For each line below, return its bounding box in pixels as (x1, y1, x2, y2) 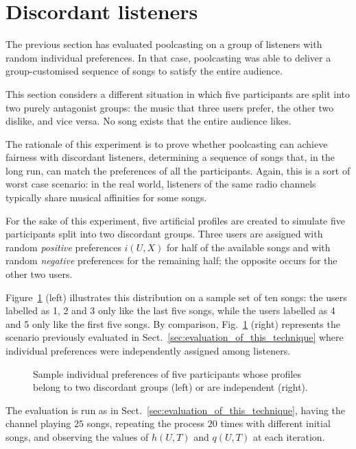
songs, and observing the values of (5, 429, 149, 444)
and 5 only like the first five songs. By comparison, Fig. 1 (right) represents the (5, 316, 340, 331)
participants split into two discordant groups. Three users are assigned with (5, 227, 323, 241)
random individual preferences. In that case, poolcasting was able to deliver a (5, 50, 331, 64)
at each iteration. (252, 429, 325, 444)
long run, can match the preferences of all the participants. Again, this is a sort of (5, 163, 351, 177)
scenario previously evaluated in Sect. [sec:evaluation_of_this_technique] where (5, 330, 344, 344)
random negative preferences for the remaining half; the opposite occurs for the (5, 253, 337, 268)
